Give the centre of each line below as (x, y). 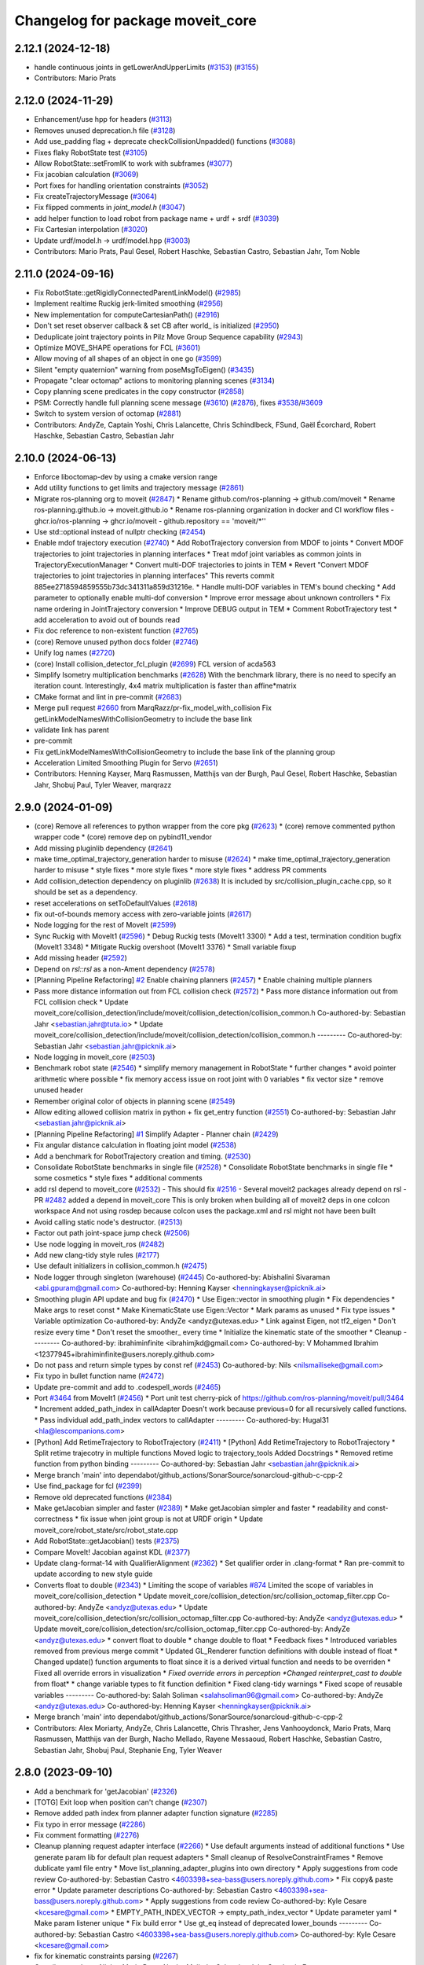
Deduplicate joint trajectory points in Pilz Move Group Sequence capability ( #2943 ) (169, 336)
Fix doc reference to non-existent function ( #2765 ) (117, 631)
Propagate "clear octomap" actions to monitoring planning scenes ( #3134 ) (154, 380)
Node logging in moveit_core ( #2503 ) (95, 1056)
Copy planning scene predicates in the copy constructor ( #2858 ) (139, 391)
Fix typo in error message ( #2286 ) (90, 1824)
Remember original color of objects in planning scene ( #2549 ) (135, 1101)
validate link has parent (72, 729)
